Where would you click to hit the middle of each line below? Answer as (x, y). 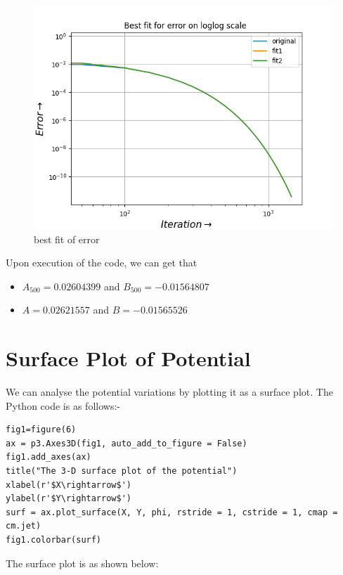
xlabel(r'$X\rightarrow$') (69, 485)
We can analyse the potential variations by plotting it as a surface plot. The (169, 392)
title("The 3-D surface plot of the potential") (122, 471)
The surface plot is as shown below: (82, 563)
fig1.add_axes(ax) (48, 457)
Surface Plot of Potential (128, 358)
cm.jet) (24, 526)
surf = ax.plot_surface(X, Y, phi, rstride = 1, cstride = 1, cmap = (172, 512)
